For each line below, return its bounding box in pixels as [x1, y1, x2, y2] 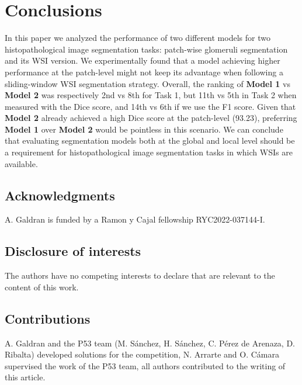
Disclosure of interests [5, 242, 141, 260]
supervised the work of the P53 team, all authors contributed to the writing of [5, 359, 286, 372]
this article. [5, 371, 46, 383]
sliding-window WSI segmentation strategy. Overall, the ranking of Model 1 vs [5, 77, 290, 89]
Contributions [5, 309, 91, 327]
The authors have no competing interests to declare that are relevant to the [5, 269, 275, 282]
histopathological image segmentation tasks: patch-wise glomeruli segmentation [5, 43, 288, 55]
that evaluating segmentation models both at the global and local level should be [5, 134, 295, 147]
